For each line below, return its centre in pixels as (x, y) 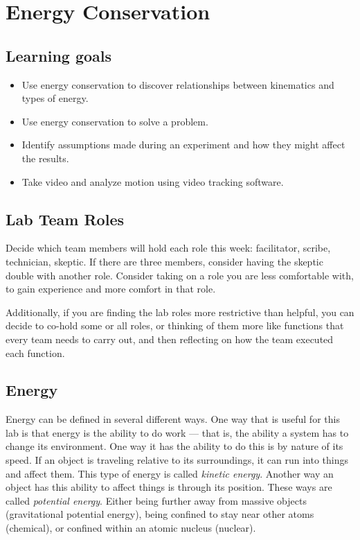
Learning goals (59, 55)
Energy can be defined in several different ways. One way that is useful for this (173, 419)
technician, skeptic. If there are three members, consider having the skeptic (164, 261)
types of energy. (55, 98)
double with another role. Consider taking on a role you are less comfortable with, (180, 275)
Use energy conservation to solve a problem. (115, 121)
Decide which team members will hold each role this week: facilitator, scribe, (168, 248)
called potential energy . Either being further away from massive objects (156, 500)
